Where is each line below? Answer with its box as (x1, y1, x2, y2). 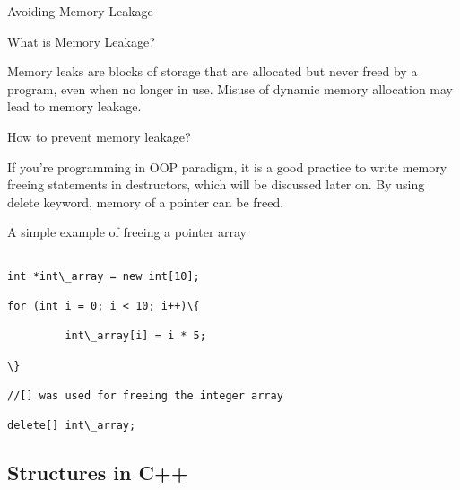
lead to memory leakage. (7, 97, 142, 116)
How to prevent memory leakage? (7, 127, 191, 145)
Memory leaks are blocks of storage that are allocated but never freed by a (7, 62, 418, 81)
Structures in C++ (7, 459, 188, 486)
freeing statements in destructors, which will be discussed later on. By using (7, 175, 425, 194)
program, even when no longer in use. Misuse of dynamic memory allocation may (7, 79, 453, 98)
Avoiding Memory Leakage (7, 2, 153, 20)
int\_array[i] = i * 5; (65, 329, 206, 343)
